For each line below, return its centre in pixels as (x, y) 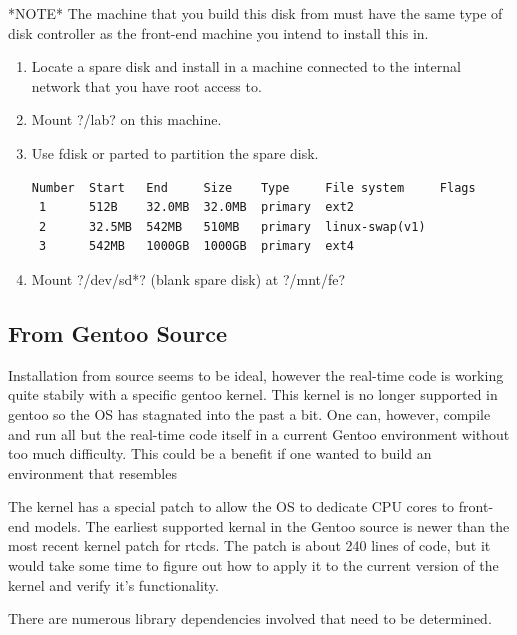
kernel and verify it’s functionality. (113, 584)
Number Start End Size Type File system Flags (253, 187)
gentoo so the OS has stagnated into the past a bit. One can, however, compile (249, 413)
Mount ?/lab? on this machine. (126, 119)
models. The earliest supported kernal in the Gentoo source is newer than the (272, 525)
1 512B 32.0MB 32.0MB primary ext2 (196, 207)
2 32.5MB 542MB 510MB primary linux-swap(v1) (232, 226)
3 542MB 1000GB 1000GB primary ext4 (196, 246)
